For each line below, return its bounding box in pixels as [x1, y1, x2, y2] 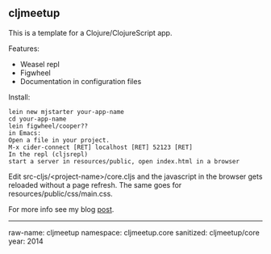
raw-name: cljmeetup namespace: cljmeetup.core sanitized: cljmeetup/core [8, 227, 260, 237]
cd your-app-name [8, 115, 67, 123]
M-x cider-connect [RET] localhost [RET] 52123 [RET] [8, 143, 194, 151]
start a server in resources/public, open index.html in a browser [8, 157, 240, 165]
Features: [8, 44, 40, 53]
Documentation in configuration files [19, 76, 142, 86]
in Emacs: [8, 129, 42, 137]
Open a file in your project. [8, 136, 110, 144]
